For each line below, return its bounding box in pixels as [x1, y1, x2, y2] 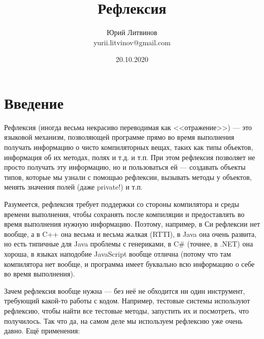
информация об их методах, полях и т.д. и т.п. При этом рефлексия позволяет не [4, 151, 255, 162]
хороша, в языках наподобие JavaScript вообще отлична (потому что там [4, 248, 231, 259]
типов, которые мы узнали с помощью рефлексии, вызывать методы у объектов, [4, 171, 252, 182]
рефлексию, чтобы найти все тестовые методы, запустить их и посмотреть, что [4, 305, 249, 316]
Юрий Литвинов [107, 27, 157, 38]
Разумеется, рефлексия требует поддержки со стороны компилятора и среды [4, 199, 239, 209]
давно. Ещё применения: [4, 325, 80, 336]
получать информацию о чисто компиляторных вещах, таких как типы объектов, [4, 142, 253, 152]
